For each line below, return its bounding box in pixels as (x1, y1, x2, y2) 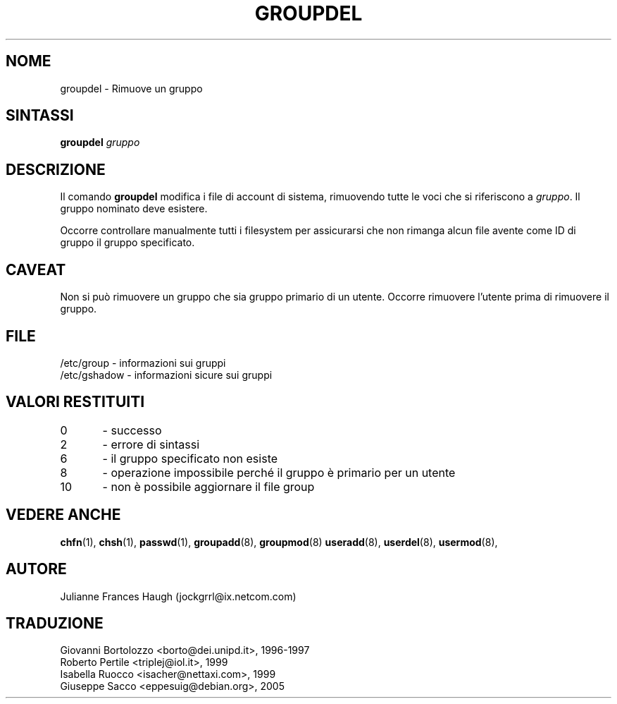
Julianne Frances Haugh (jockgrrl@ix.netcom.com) (60, 590, 297, 602)
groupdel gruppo (60, 136, 140, 149)
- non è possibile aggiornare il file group (102, 479, 315, 494)
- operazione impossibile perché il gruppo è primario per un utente (102, 465, 456, 480)
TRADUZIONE (6, 614, 104, 632)
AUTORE (6, 560, 67, 578)
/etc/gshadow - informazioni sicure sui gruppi (60, 368, 273, 381)
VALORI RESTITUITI (6, 393, 145, 411)
